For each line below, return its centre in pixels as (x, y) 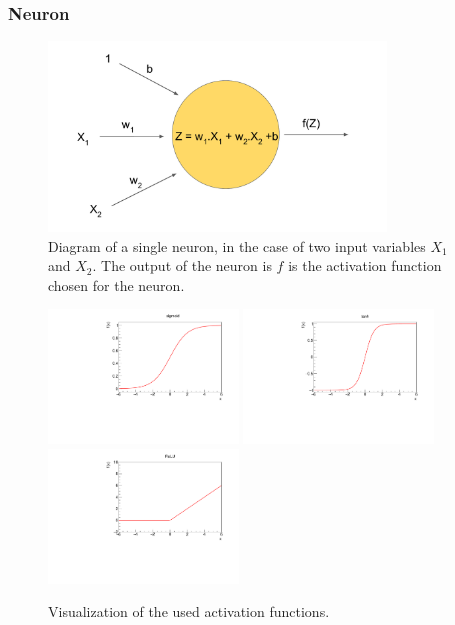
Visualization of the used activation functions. (189, 611)
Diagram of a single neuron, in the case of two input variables (237, 245)
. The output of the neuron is (182, 265)
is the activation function (365, 265)
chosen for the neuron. (116, 284)
